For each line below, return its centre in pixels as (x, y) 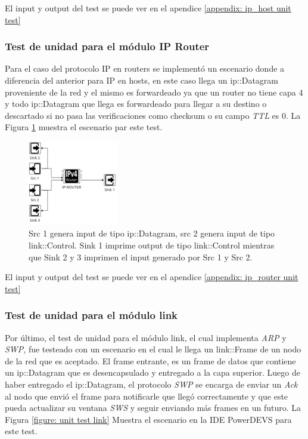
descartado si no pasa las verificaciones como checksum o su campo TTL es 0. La (153, 115)
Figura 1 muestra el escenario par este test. (84, 127)
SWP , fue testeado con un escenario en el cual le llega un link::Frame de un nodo (153, 349)
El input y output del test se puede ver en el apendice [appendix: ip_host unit (148, 8)
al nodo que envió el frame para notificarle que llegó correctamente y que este (147, 396)
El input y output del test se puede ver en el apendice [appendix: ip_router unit (152, 277)
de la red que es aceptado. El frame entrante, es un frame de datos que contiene (150, 360)
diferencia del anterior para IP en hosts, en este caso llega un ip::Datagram (141, 80)
